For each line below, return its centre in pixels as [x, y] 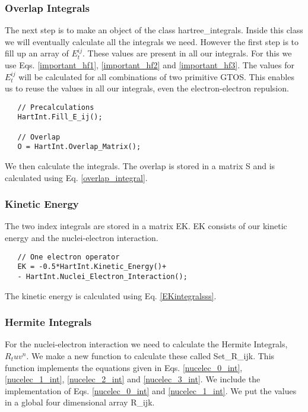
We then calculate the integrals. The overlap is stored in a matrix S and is [140, 166]
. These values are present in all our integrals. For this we [187, 53]
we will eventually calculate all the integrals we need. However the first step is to [152, 41]
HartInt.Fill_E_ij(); [60, 117]
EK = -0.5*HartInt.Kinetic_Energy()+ [92, 267]
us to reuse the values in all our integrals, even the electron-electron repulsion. [147, 88]
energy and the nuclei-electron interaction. [82, 238]
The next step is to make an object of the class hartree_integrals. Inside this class [154, 30]
